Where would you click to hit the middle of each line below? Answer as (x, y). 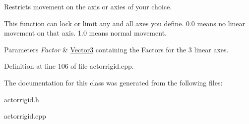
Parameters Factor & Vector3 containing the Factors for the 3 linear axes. (116, 49)
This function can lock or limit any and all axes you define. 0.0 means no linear (125, 23)
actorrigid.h (22, 99)
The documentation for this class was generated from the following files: (113, 82)
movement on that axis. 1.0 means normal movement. (85, 33)
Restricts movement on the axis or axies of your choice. (88, 6)
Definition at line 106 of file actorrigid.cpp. (69, 66)
